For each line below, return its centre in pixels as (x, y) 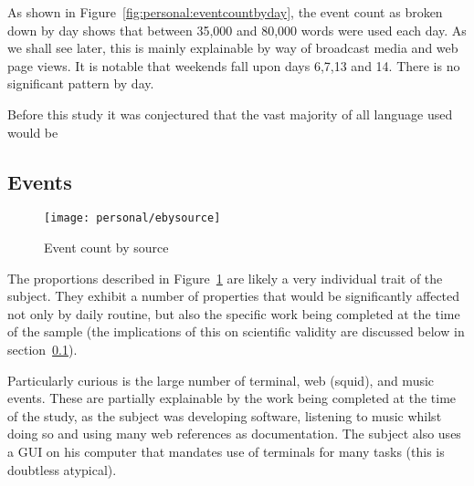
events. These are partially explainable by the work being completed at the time (232, 398)
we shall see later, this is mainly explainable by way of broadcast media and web (233, 48)
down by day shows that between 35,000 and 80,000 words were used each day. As (237, 30)
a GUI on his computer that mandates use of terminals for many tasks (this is (226, 451)
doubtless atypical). (62, 469)
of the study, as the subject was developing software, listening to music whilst (225, 415)
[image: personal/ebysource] (132, 218)
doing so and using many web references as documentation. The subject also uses (234, 434)
